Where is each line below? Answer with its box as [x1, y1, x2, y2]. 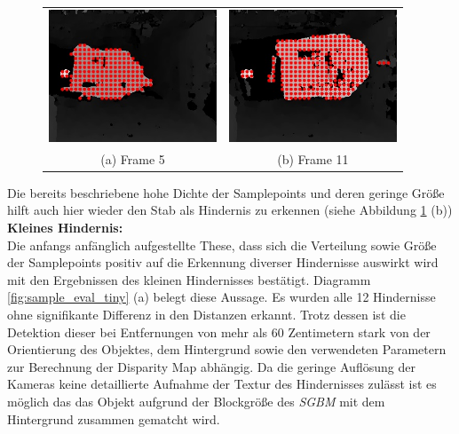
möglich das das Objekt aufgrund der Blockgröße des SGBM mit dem [7, 391, 385, 410]
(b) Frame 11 [277, 149, 349, 168]
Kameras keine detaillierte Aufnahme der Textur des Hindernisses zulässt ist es [7, 375, 437, 393]
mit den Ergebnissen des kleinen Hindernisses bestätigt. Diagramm [7, 270, 371, 288]
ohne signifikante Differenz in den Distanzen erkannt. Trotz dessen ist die [7, 305, 406, 324]
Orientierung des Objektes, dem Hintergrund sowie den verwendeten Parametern [7, 340, 447, 359]
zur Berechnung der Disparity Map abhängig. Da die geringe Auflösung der [7, 357, 415, 375]
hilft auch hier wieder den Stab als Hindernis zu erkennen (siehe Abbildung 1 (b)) [7, 201, 453, 219]
